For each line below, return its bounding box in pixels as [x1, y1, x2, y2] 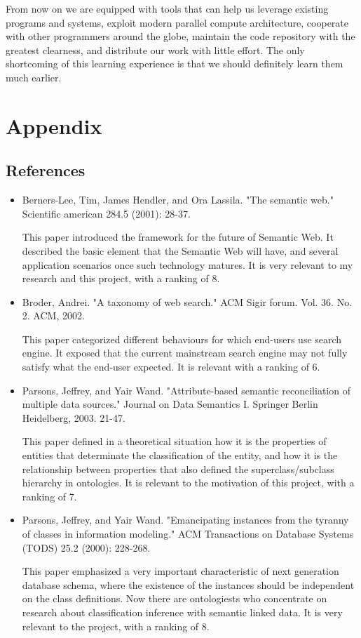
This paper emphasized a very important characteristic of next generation [22, 564, 339, 578]
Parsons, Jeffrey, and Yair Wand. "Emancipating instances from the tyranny [22, 512, 349, 527]
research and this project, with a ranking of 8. [22, 271, 220, 286]
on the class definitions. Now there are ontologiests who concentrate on [22, 591, 327, 606]
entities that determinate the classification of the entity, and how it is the [22, 448, 338, 463]
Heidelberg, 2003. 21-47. [22, 410, 125, 425]
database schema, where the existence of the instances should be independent [22, 577, 355, 592]
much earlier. [6, 69, 62, 84]
